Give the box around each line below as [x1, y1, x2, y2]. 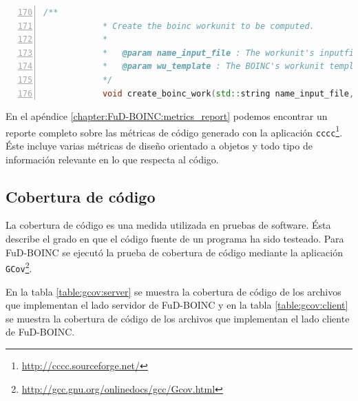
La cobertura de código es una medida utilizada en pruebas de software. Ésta [6, 218, 331, 232]
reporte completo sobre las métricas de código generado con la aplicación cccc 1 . [6, 123, 343, 139]
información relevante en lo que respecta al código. [6, 152, 219, 166]
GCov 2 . [6, 259, 32, 275]
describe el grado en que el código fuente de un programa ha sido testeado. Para [6, 232, 344, 246]
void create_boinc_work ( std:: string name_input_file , [102, 88, 355, 99]
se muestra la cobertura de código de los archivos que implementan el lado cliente [6, 311, 350, 325]
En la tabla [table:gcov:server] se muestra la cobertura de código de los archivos [6, 284, 341, 298]
